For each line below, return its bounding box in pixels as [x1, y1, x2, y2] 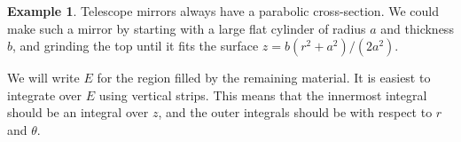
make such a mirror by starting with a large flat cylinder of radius [7, 19, 366, 37]
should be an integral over [7, 103, 149, 122]
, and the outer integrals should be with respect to [158, 103, 433, 122]
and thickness [380, 19, 454, 37]
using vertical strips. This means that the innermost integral [98, 85, 427, 104]
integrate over [7, 85, 82, 104]
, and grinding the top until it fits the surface [12, 36, 259, 55]
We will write [7, 68, 80, 87]
